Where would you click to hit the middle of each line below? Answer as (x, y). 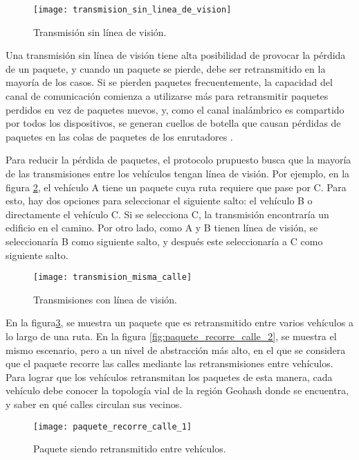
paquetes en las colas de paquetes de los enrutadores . (119, 136)
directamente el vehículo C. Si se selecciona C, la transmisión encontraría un (167, 214)
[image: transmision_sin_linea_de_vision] (132, 10)
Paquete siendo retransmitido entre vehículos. (130, 449)
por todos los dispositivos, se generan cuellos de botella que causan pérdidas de (173, 123)
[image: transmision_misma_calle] (113, 277)
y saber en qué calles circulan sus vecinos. (94, 404)
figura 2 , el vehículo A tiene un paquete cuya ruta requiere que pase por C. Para (176, 187)
